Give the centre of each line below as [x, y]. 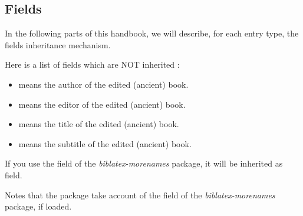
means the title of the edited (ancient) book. [99, 124]
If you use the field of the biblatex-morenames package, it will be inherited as [144, 163]
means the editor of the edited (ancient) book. [102, 104]
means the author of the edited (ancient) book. [103, 84]
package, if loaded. [38, 206]
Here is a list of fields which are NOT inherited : [92, 64]
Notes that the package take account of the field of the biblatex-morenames [140, 195]
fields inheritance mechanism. [58, 44]
